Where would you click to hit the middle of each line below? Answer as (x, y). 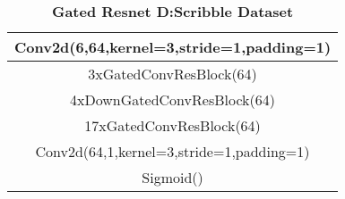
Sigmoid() (172, 177)
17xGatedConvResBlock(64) (172, 125)
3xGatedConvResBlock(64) (172, 74)
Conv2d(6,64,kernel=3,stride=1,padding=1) (173, 47)
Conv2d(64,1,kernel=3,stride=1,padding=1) (172, 151)
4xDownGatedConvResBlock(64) (172, 99)
